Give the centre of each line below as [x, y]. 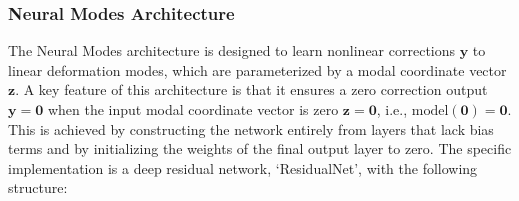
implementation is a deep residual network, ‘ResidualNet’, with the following [243, 167]
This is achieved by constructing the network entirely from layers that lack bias [251, 128]
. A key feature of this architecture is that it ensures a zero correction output [251, 89]
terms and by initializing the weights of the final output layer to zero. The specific [260, 148]
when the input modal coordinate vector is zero [193, 109]
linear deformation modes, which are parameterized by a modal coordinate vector [257, 69]
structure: [38, 187]
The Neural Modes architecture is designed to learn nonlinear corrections [232, 50]
